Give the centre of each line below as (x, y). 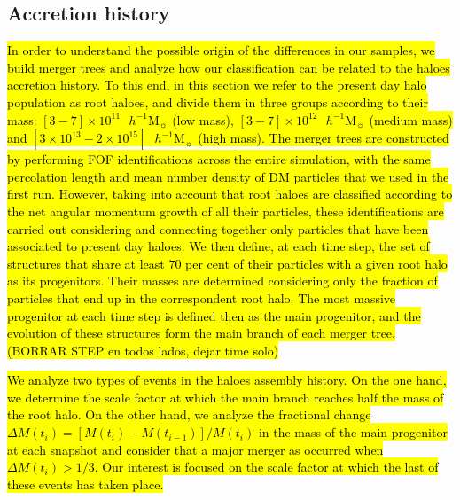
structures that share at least (86, 263)
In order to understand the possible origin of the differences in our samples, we (221, 50)
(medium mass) (411, 119)
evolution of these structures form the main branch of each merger (187, 333)
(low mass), (203, 119)
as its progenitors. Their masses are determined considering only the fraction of (222, 281)
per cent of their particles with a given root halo (316, 263)
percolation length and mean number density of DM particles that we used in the (228, 176)
